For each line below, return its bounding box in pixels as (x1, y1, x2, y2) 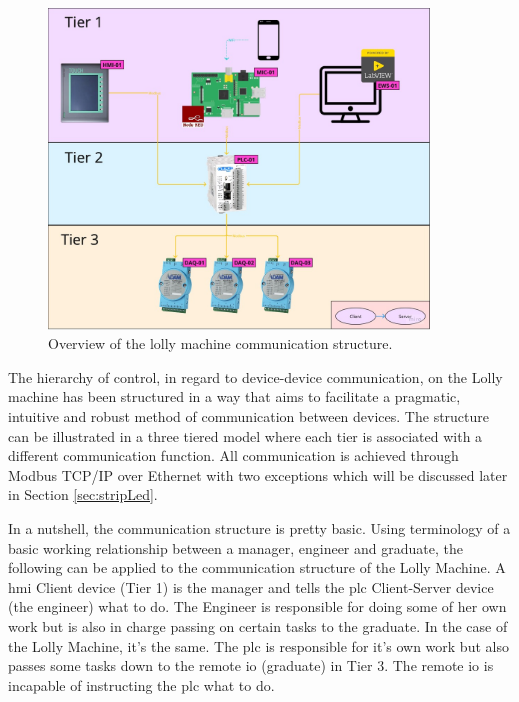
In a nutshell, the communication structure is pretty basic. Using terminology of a (8, 517, 511, 538)
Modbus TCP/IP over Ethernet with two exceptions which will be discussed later (8, 464, 508, 485)
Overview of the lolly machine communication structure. (48, 333, 393, 354)
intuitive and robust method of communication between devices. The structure (8, 405, 490, 426)
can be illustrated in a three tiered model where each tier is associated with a (8, 425, 483, 446)
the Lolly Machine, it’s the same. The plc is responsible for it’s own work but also (8, 635, 509, 656)
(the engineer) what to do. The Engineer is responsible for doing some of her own (8, 596, 507, 617)
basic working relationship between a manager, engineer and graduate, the (8, 537, 463, 558)
